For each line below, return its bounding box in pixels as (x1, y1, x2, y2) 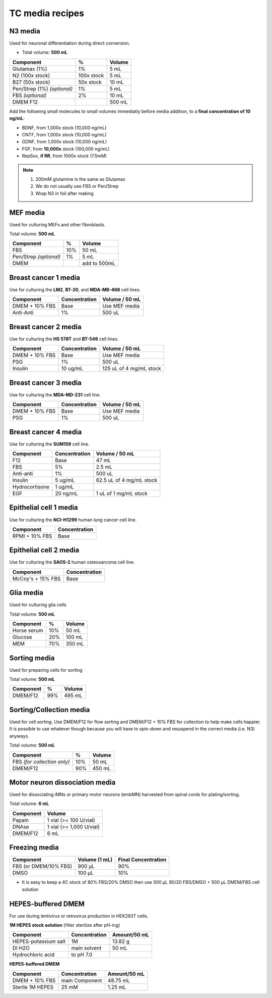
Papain (12, 816, 29, 823)
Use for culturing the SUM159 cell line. (9, 441, 90, 447)
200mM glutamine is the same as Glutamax (35, 176, 125, 182)
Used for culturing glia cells (9, 602, 66, 608)
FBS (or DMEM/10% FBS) (12, 863, 73, 870)
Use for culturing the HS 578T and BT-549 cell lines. (9, 336, 119, 342)
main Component (61, 977, 102, 984)
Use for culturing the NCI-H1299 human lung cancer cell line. (9, 517, 137, 523)
